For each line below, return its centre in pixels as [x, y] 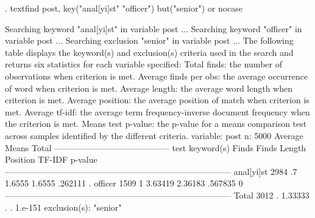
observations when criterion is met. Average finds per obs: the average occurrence [157, 76]
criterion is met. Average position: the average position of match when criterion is [157, 100]
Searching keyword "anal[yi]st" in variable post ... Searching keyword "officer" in [154, 28]
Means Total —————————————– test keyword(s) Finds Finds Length [156, 147]
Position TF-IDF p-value [51, 159]
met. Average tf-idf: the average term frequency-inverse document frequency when [157, 111]
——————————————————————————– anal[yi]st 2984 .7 [151, 171]
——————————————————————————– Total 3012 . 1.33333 [157, 195]
